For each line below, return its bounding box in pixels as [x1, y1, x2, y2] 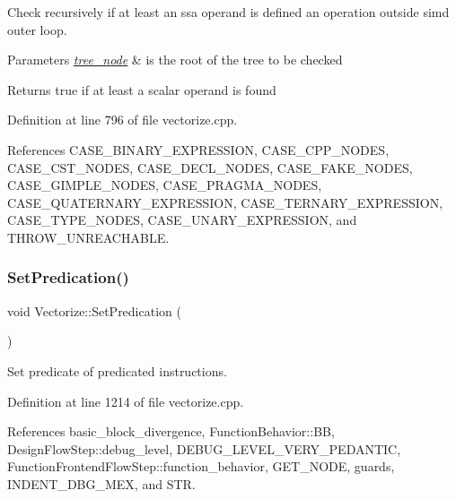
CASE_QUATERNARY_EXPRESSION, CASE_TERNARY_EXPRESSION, [7, 193, 443, 211]
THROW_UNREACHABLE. [7, 228, 170, 246]
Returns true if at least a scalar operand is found [7, 80, 276, 99]
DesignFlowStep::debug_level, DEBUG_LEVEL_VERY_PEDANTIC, [7, 439, 401, 458]
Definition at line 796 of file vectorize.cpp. [7, 110, 238, 129]
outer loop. [7, 20, 67, 39]
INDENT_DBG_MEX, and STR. [7, 474, 196, 493]
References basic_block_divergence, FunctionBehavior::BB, [7, 422, 335, 441]
